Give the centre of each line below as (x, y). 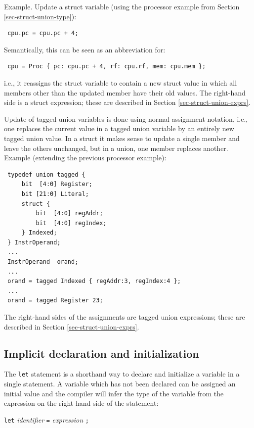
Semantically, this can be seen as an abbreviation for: (85, 49)
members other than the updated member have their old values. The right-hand (125, 92)
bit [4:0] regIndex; (71, 223)
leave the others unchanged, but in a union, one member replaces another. (116, 148)
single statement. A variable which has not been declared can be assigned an (120, 384)
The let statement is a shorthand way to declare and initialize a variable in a (122, 374)
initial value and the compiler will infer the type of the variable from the (114, 393)
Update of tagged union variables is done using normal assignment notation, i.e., (126, 119)
